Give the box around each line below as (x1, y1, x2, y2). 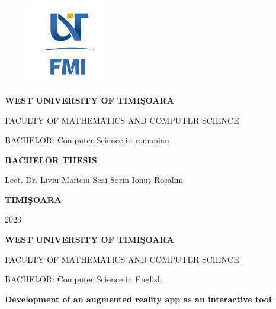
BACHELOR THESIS (5, 153, 97, 166)
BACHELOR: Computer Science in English (5, 273, 162, 285)
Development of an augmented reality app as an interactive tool (5, 292, 272, 305)
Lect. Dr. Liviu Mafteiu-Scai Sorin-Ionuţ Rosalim (5, 173, 184, 186)
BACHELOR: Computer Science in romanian (5, 134, 169, 146)
